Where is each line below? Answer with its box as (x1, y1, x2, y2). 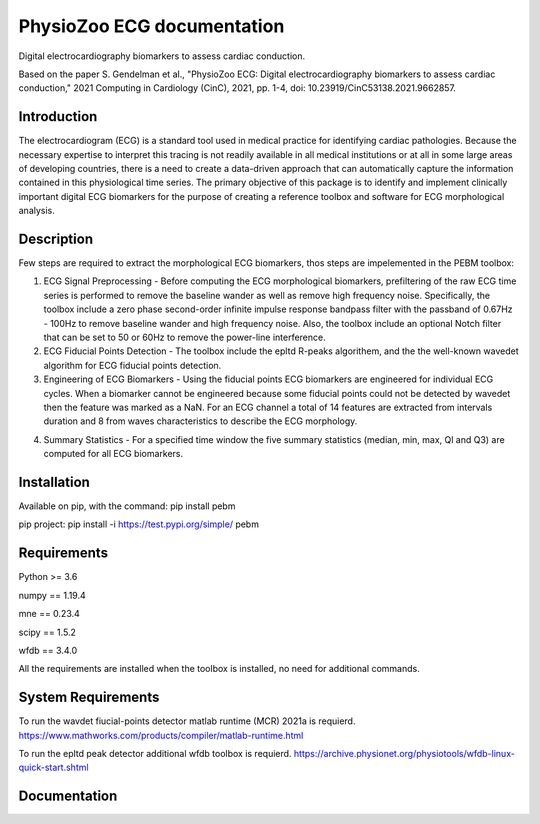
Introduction (18, 108, 98, 125)
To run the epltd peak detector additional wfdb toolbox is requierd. (18, 748, 292, 760)
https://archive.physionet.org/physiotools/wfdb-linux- (293, 748, 515, 760)
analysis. (18, 205, 55, 217)
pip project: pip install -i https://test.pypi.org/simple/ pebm (18, 518, 260, 530)
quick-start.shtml (18, 761, 89, 774)
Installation (18, 473, 90, 490)
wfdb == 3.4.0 (18, 644, 78, 656)
